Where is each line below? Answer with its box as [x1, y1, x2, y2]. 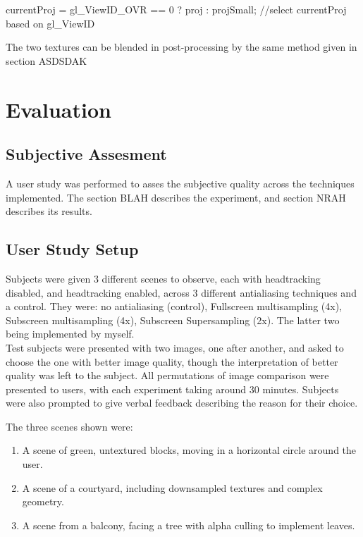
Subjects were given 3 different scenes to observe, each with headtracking [6, 271, 321, 285]
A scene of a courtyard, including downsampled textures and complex [22, 480, 323, 495]
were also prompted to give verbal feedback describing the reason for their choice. [6, 395, 358, 410]
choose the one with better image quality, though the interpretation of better [6, 354, 338, 369]
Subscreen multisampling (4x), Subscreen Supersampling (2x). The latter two [6, 312, 340, 327]
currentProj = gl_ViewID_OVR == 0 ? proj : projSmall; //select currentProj [6, 2, 347, 16]
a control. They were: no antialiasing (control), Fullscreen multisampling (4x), [6, 299, 342, 314]
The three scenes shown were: [6, 419, 133, 433]
